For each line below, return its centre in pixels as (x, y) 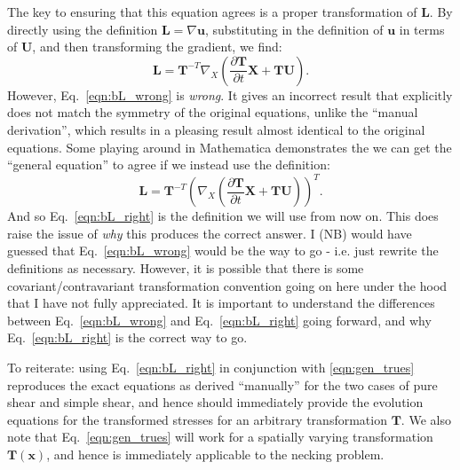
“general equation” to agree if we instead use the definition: (169, 164)
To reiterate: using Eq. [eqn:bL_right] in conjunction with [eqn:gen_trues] (211, 367)
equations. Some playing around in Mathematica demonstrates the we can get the (230, 147)
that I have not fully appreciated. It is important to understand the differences (221, 303)
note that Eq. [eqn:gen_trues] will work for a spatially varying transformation (220, 437)
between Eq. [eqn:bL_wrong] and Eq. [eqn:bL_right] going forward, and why (219, 320)
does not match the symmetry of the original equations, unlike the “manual (213, 112)
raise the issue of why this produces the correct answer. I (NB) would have (210, 233)
